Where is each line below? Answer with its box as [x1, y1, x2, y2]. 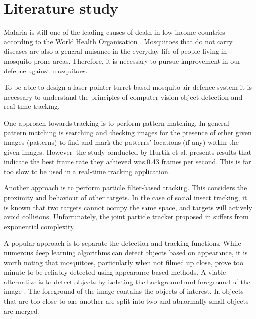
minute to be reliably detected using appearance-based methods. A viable [4, 267, 226, 277]
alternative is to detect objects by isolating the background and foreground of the [4, 276, 250, 286]
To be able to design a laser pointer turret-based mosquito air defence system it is [4, 82, 252, 92]
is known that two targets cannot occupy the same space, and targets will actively [4, 202, 252, 212]
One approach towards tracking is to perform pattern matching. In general [4, 117, 229, 128]
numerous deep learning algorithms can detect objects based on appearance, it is [4, 248, 248, 257]
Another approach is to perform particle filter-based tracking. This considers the [4, 182, 247, 193]
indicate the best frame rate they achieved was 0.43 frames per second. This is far [4, 156, 251, 167]
